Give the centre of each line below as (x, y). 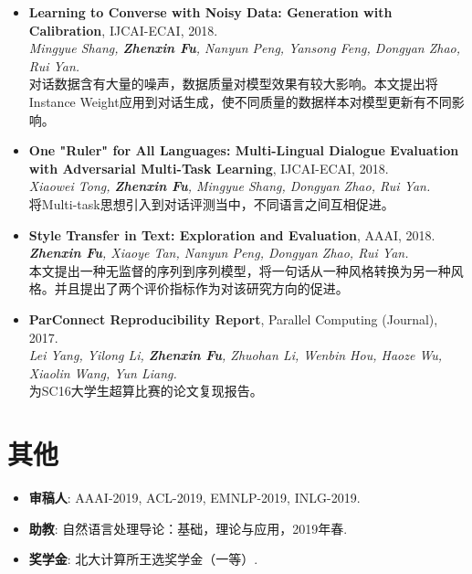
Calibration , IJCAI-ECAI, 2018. (123, 30)
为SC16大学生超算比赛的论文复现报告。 (146, 391)
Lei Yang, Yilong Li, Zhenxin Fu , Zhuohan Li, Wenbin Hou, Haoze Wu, (236, 355)
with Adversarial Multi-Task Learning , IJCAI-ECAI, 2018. (209, 168)
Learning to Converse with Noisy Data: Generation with (210, 12)
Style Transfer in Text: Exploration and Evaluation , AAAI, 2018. (232, 234)
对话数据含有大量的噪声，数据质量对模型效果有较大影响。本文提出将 (233, 84)
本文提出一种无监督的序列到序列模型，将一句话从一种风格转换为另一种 (240, 270)
